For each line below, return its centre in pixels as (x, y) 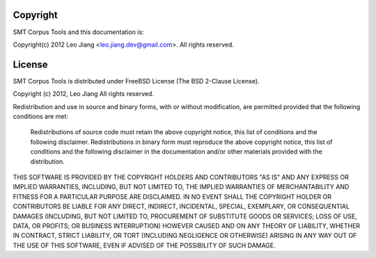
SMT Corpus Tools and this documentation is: (78, 32)
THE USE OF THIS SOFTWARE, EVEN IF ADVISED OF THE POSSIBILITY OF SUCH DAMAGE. (144, 245)
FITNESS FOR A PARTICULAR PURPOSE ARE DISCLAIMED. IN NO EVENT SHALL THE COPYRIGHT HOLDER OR (172, 196)
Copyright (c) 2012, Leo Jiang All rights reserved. (84, 94)
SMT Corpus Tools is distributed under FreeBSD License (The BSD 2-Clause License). (136, 81)
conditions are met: (41, 116)
